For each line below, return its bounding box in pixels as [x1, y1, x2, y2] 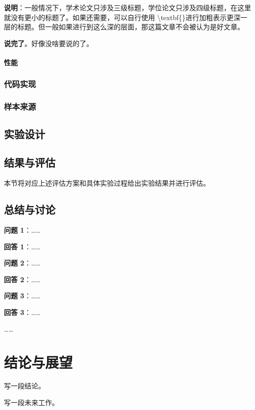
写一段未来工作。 [4, 397, 59, 407]
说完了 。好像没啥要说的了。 [4, 38, 93, 48]
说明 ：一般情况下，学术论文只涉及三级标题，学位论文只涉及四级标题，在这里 [4, 2, 251, 12]
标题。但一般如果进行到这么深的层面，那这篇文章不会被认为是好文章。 [17, 22, 244, 32]
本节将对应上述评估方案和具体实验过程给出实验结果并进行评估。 [4, 178, 210, 188]
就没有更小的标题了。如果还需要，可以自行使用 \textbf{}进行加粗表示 [4, 12, 227, 22]
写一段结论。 [4, 381, 45, 391]
